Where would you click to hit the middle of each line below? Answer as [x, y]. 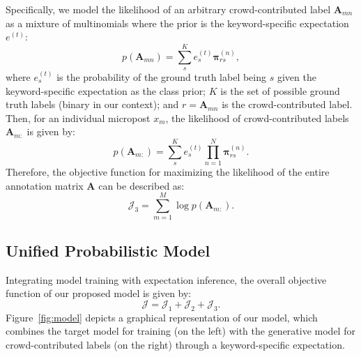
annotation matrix [45, 185]
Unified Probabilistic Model [108, 250]
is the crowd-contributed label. [287, 104]
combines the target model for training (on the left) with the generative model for [180, 331]
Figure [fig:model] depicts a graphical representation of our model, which [162, 317]
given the [297, 76]
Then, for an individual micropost [78, 117]
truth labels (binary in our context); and [92, 104]
